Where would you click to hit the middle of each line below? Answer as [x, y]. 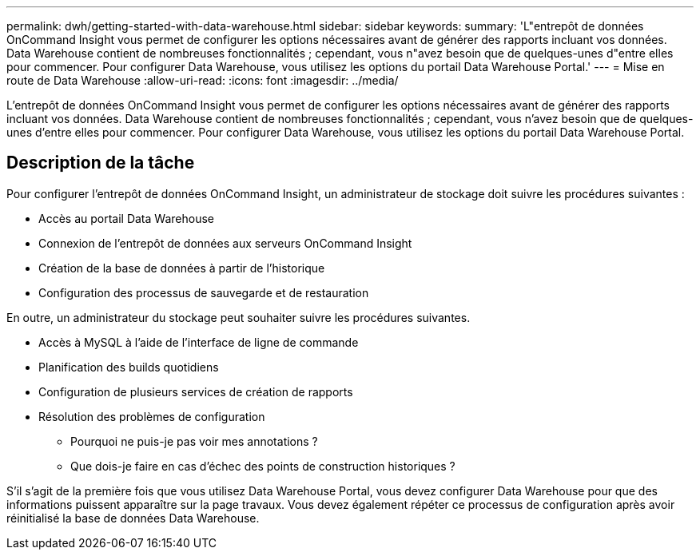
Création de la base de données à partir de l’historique [182, 268]
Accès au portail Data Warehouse [126, 218]
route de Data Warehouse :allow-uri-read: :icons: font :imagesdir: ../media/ [203, 80]
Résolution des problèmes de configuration [152, 416]
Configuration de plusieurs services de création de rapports [196, 391]
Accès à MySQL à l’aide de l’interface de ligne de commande [199, 342]
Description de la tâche [101, 163]
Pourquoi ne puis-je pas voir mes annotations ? [194, 441]
